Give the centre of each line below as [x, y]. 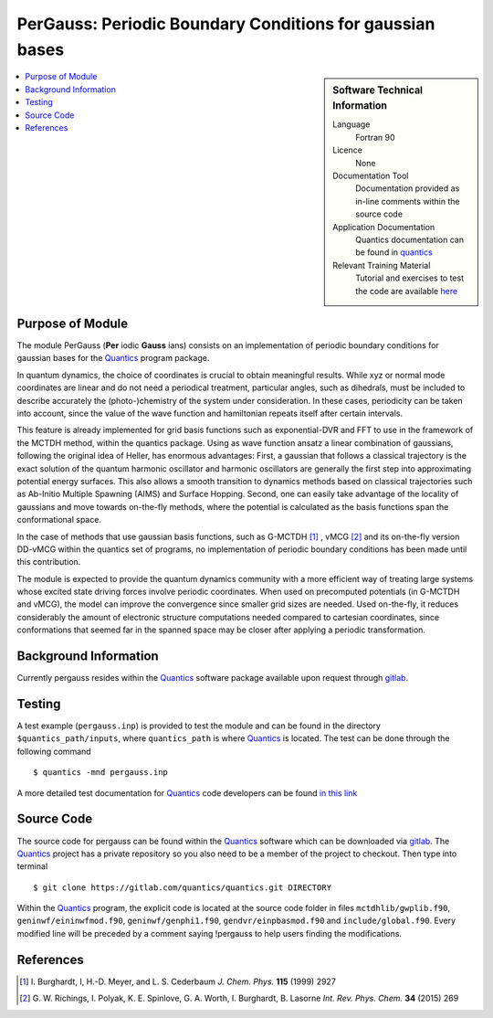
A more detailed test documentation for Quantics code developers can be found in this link [187, 793]
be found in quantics [394, 252]
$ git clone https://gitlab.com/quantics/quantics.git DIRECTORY [183, 887]
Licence [347, 150]
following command [54, 751]
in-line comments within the [408, 201]
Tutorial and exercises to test [410, 278]
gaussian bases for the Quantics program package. [113, 358]
